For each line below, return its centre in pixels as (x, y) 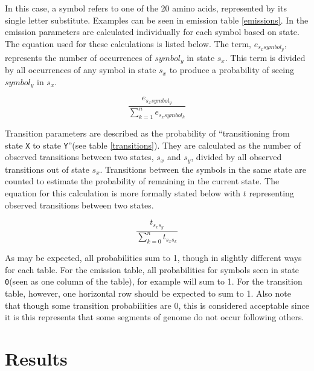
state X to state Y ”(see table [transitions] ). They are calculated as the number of (153, 145)
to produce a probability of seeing (232, 70)
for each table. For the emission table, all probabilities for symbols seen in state (152, 269)
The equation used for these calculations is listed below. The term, (128, 43)
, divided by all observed (236, 157)
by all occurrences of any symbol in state (81, 70)
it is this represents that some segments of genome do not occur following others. (155, 317)
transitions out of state (47, 169)
